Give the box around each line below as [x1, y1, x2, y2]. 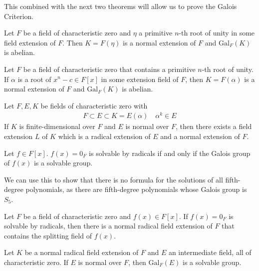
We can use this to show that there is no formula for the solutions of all [4, 174, 223, 184]
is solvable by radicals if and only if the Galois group [89, 147, 251, 158]
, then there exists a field [175, 121, 252, 131]
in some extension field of [101, 73, 179, 84]
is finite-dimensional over [19, 121, 95, 131]
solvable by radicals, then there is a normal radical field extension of [4, 220, 213, 231]
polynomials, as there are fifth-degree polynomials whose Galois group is [25, 184, 247, 194]
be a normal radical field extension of [24, 247, 139, 257]
